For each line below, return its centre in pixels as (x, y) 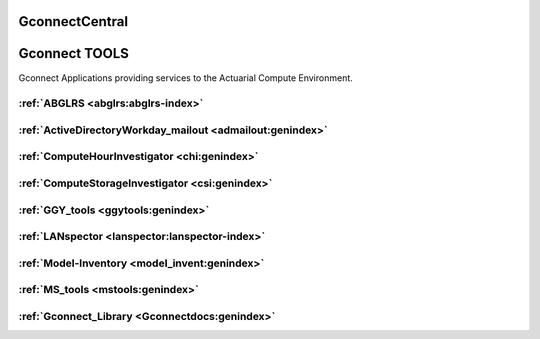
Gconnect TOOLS (74, 53)
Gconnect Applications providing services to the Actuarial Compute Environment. (186, 77)
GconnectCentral (73, 21)
